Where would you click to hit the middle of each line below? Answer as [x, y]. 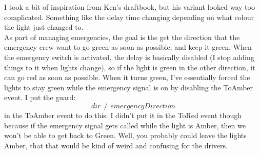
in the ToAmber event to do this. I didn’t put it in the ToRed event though [123, 115]
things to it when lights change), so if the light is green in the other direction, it [130, 67]
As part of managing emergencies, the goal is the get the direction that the [122, 37]
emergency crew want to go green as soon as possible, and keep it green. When [128, 47]
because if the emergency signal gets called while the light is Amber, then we [125, 125]
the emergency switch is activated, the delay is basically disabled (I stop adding [129, 57]
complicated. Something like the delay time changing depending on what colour [129, 17]
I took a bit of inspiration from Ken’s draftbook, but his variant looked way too [129, 7]
